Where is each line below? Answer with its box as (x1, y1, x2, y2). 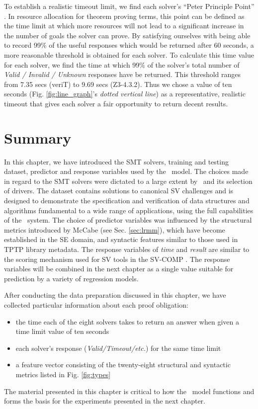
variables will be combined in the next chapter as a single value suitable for (4, 263, 234, 274)
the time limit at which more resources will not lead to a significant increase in (4, 20, 244, 31)
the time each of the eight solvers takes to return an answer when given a (15, 316, 239, 327)
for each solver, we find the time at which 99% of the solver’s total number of (4, 59, 240, 70)
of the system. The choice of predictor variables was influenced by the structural (4, 215, 252, 225)
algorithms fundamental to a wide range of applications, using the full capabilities (4, 205, 254, 215)
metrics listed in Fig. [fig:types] (15, 369, 111, 379)
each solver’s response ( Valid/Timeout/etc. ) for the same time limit (15, 342, 221, 353)
